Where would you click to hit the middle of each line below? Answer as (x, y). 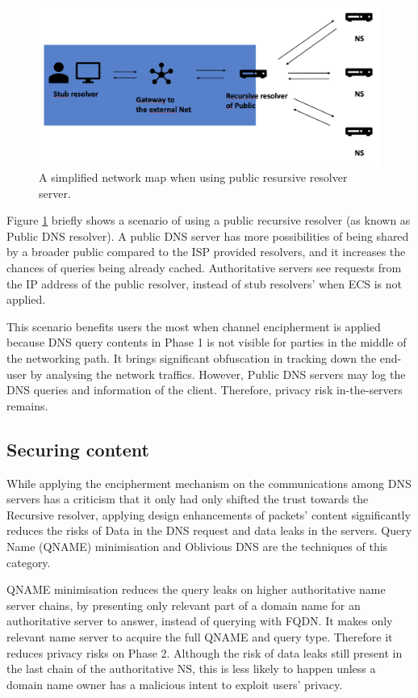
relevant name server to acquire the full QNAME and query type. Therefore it (200, 636)
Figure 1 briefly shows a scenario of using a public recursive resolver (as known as (209, 220)
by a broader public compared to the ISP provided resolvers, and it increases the (206, 252)
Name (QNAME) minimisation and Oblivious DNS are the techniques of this (197, 546)
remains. (27, 405)
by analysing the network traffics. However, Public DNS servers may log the (218, 374)
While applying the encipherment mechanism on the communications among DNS (209, 483)
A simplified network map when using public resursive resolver (193, 177)
